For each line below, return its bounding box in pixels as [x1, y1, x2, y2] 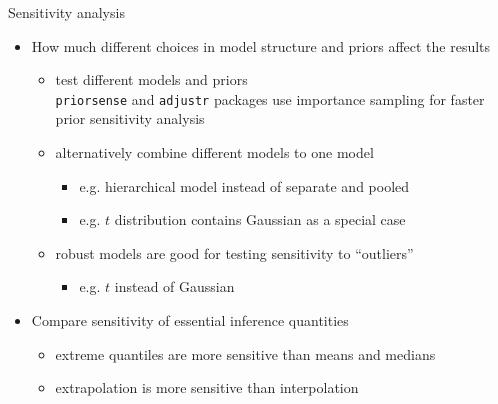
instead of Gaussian [114, 276, 235, 297]
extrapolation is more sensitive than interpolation [55, 377, 359, 398]
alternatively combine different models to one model [55, 142, 374, 163]
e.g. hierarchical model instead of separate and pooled [79, 175, 410, 196]
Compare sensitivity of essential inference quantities [31, 310, 349, 330]
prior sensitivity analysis [55, 108, 205, 129]
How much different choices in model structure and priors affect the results [31, 35, 491, 56]
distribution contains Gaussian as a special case [114, 209, 406, 230]
